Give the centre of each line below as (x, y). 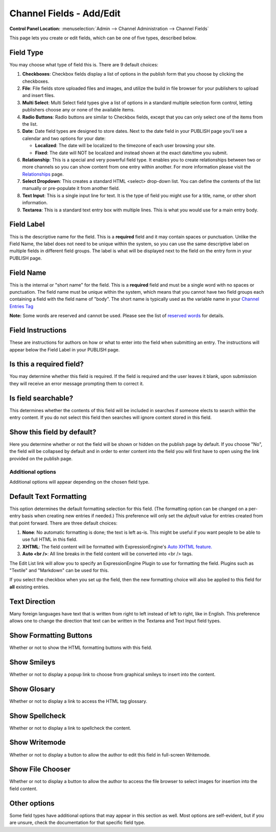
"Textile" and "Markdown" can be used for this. (59, 570)
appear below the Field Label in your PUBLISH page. (65, 349)
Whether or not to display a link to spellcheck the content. (70, 728)
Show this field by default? (53, 432)
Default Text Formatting (48, 496)
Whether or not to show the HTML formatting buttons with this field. (81, 647)
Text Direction (32, 601)
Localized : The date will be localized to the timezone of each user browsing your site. (125, 146)
